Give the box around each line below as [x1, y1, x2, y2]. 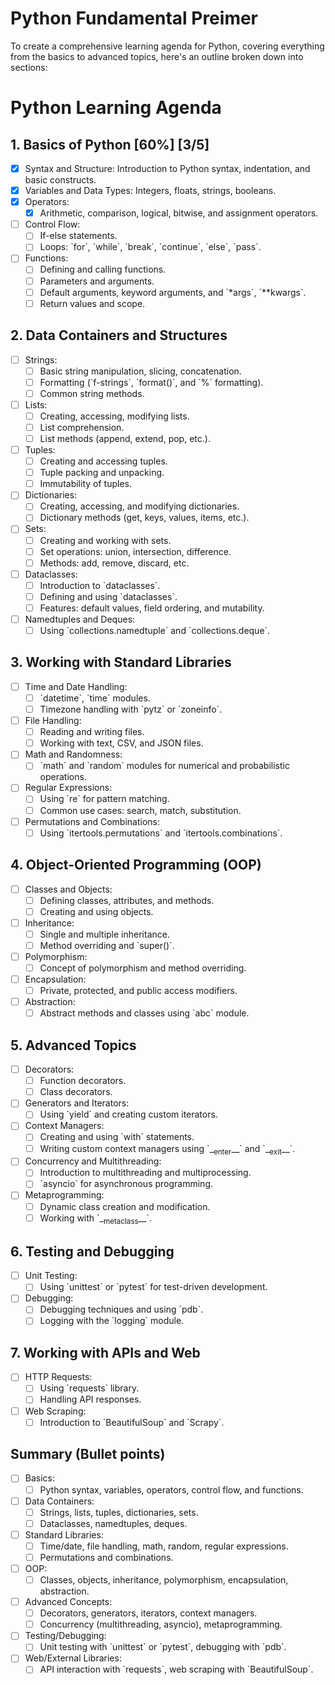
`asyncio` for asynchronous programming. [39, 1178, 214, 1190]
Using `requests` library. [39, 1382, 140, 1394]
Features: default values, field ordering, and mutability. [39, 602, 265, 614]
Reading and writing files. [39, 726, 145, 738]
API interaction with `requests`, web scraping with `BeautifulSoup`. [39, 1663, 314, 1676]
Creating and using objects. [39, 905, 154, 917]
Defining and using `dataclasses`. [39, 590, 178, 602]
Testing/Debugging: [24, 1630, 107, 1642]
